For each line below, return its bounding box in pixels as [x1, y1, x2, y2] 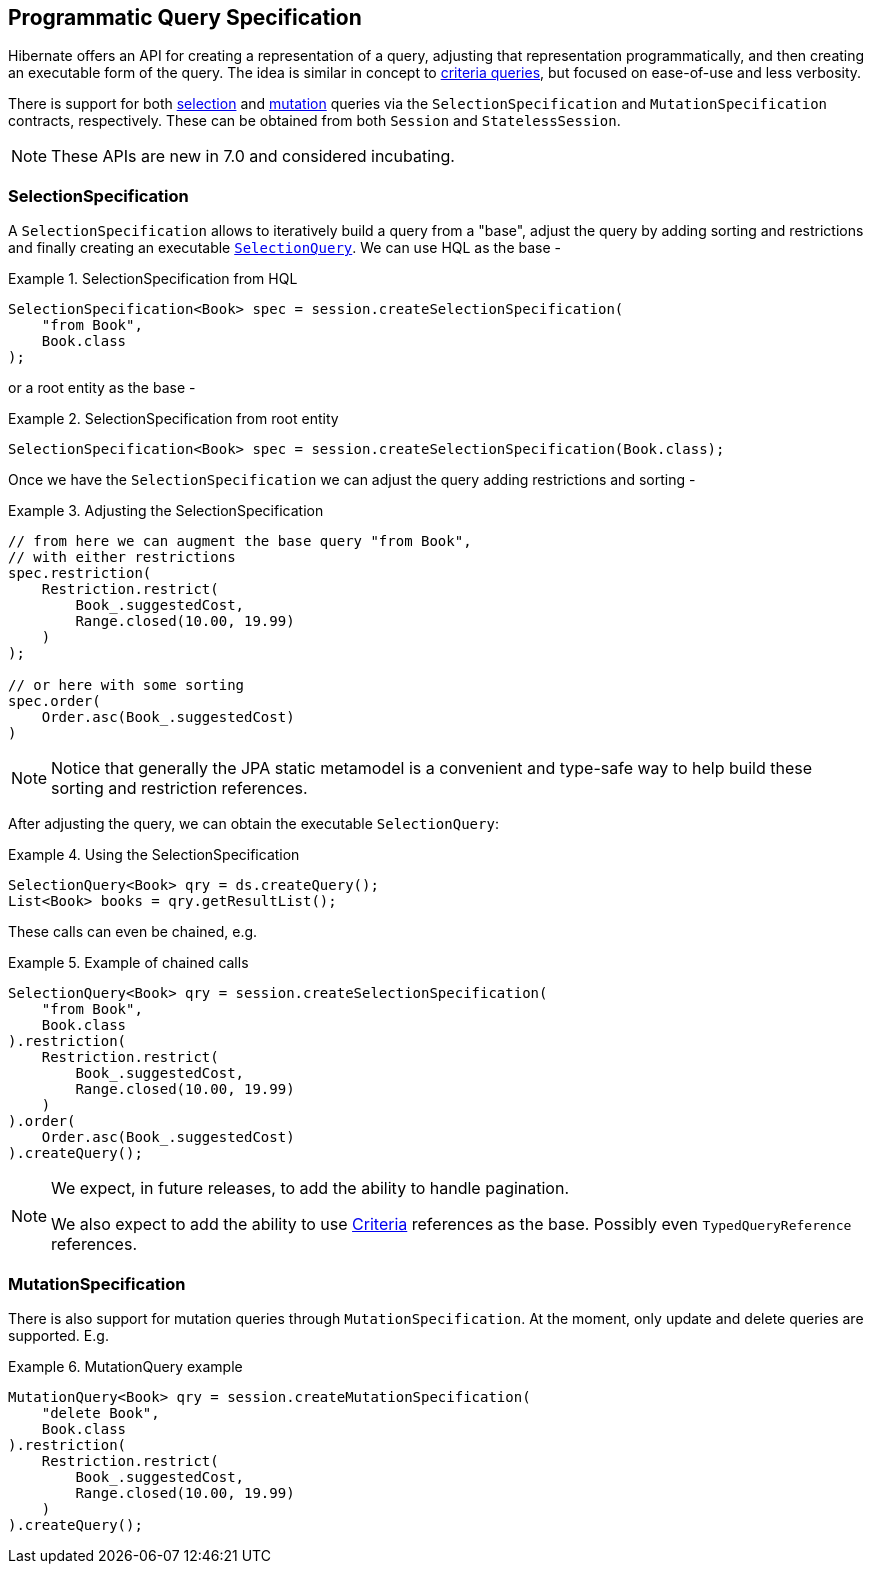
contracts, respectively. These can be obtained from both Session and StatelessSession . [8, 112, 621, 130]
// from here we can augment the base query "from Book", [8, 533, 472, 550]
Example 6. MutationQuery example [8, 1357, 243, 1375]
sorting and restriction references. [51, 778, 308, 799]
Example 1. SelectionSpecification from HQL [8, 270, 298, 288]
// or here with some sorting [8, 677, 245, 694]
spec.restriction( [8, 565, 152, 582]
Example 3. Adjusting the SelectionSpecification [8, 502, 324, 520]
